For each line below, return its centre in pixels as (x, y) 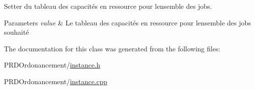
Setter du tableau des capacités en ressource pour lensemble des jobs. (108, 6)
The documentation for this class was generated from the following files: (112, 48)
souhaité (16, 32)
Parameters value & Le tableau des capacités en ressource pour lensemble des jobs (127, 22)
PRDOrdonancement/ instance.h (52, 65)
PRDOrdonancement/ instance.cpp (56, 81)
